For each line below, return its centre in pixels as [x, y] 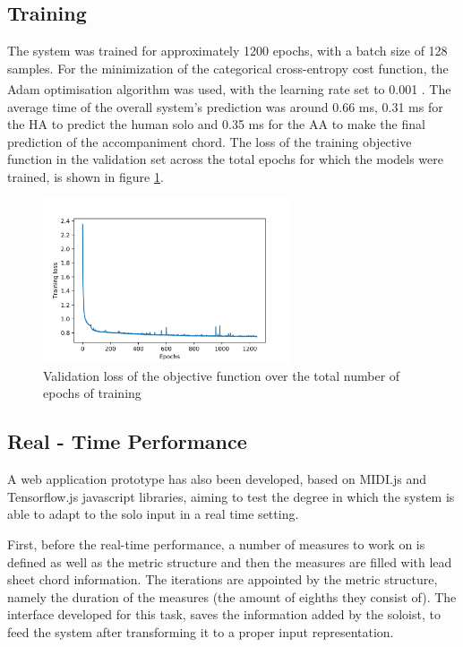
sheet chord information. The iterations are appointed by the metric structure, [223, 579]
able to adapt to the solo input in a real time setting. [153, 514]
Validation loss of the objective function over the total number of [222, 375]
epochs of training [92, 393]
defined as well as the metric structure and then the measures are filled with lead [230, 561]
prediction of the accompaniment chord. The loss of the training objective [210, 141]
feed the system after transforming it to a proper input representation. [201, 631]
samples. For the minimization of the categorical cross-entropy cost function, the [228, 68]
